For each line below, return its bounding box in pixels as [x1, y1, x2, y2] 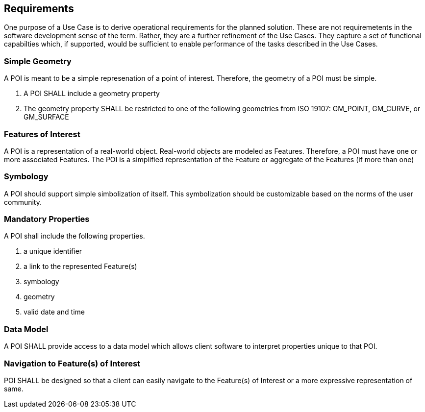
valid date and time [24, 308, 85, 316]
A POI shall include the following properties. [4, 232, 145, 241]
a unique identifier [24, 247, 82, 256]
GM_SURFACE [24, 113, 69, 121]
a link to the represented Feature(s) [24, 262, 137, 271]
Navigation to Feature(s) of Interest [4, 358, 141, 368]
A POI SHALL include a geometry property [24, 89, 160, 98]
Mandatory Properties [4, 214, 90, 224]
